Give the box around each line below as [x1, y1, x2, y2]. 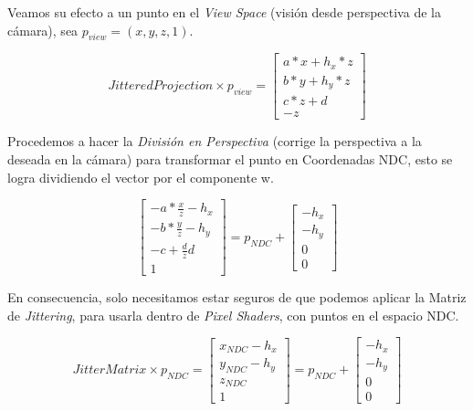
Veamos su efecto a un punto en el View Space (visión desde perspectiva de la [7, 3, 441, 21]
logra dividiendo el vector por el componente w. [7, 167, 274, 186]
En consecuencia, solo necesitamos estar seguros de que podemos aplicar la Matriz [7, 288, 467, 307]
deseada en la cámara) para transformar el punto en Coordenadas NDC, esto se [7, 150, 453, 169]
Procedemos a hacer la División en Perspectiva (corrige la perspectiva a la [7, 132, 422, 151]
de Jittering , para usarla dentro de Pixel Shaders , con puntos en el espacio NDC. [7, 305, 459, 324]
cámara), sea [7, 20, 79, 39]
